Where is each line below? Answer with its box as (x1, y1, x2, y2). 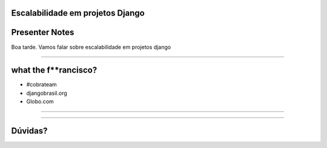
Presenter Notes (11, 27, 74, 37)
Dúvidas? (11, 126, 48, 136)
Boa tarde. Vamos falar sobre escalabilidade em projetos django (11, 43, 171, 51)
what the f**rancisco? (11, 65, 97, 76)
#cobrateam (26, 81, 57, 88)
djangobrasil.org (26, 89, 68, 97)
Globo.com (26, 98, 54, 105)
